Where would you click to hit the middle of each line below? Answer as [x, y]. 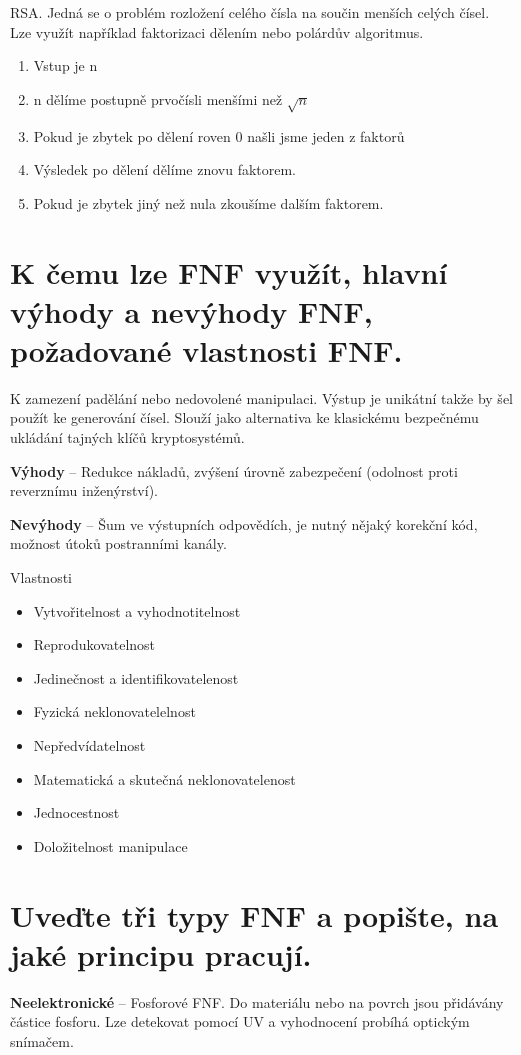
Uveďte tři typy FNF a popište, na [254, 914]
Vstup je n [65, 65]
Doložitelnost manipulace [110, 845]
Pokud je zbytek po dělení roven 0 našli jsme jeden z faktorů [219, 135]
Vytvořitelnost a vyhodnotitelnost [137, 610]
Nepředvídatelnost [89, 744]
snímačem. [42, 1040]
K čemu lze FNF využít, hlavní [229, 271]
